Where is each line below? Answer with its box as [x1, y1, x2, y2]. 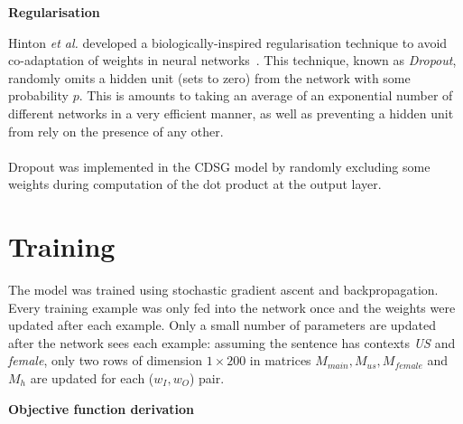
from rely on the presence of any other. [8, 121, 224, 140]
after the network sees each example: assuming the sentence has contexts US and [8, 333, 456, 352]
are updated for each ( [30, 369, 154, 388]
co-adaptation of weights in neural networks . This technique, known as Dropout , [8, 51, 457, 70]
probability [8, 86, 69, 105]
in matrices [249, 351, 311, 370]
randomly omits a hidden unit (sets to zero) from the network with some [8, 68, 411, 87]
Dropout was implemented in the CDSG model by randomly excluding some [8, 156, 431, 175]
